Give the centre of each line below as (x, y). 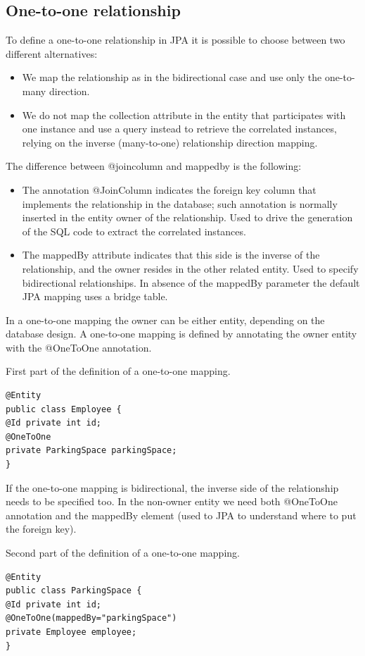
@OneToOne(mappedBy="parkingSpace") (91, 618)
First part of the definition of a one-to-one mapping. (118, 371)
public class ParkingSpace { (74, 591)
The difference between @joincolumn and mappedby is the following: (154, 166)
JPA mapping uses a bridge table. (95, 296)
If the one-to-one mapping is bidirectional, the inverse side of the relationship (172, 487)
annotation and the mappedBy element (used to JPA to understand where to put (181, 515)
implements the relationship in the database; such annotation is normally (180, 203)
